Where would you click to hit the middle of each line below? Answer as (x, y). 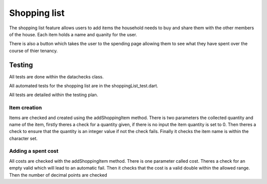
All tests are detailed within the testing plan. (54, 95)
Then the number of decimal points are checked (58, 175)
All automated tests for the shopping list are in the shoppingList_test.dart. (84, 86)
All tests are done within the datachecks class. (56, 76)
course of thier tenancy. (33, 51)
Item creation (25, 108)
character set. (23, 138)
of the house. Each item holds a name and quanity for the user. (73, 34)
